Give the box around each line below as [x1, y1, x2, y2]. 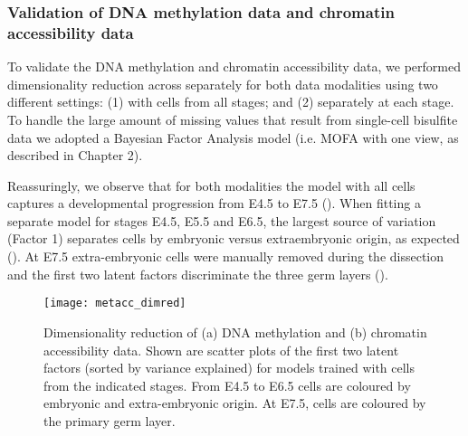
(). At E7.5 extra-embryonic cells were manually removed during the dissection [7, 247, 444, 266]
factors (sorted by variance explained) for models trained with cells [43, 358, 415, 377]
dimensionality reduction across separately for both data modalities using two [7, 74, 438, 93]
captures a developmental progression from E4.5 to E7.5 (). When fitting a [7, 194, 421, 213]
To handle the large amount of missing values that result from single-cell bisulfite [7, 109, 458, 128]
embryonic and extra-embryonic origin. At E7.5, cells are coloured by [43, 393, 426, 412]
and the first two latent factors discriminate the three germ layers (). [7, 264, 388, 283]
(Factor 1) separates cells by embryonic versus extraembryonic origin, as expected [7, 229, 460, 248]
